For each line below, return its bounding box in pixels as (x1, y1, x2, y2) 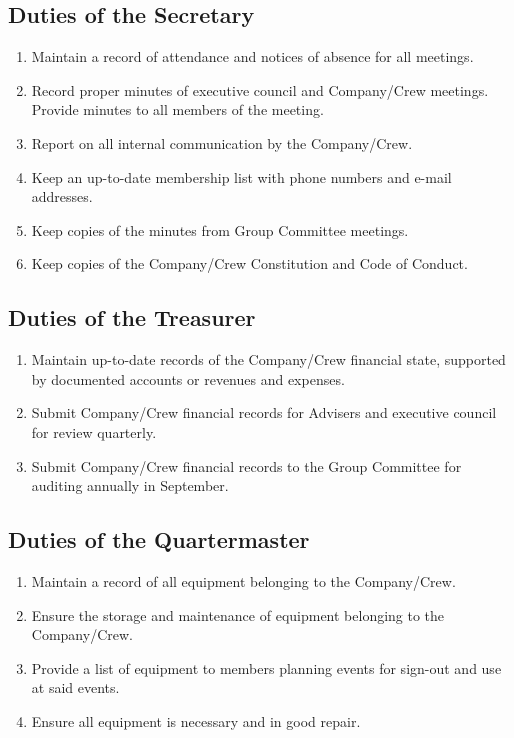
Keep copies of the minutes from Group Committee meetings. (31, 219, 409, 240)
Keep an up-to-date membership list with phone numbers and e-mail (31, 166, 452, 187)
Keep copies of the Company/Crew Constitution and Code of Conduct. (31, 253, 468, 274)
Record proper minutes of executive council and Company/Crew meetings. (31, 79, 489, 100)
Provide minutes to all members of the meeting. (31, 99, 324, 120)
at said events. (31, 677, 120, 698)
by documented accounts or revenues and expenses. (31, 368, 345, 389)
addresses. (31, 186, 93, 207)
